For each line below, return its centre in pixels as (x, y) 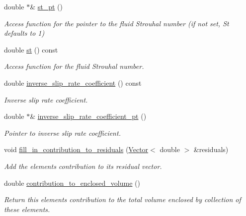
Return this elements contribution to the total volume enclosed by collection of (123, 199)
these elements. (27, 209)
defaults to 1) (24, 33)
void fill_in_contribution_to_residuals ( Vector (76, 149)
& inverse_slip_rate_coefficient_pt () (88, 116)
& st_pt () (46, 6)
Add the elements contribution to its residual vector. (83, 166)
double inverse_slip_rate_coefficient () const (73, 82)
